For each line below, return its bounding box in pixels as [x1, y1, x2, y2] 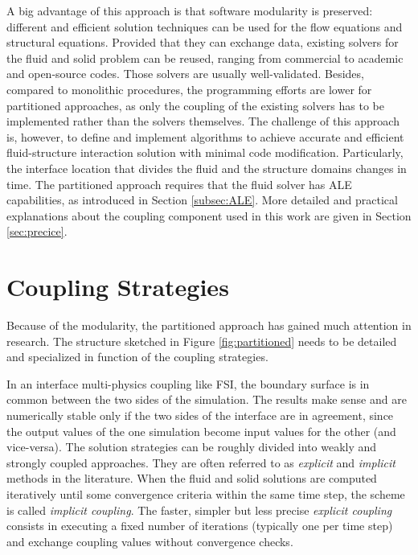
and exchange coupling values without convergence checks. [6, 532, 293, 549]
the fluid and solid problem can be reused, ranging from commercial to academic [6, 49, 404, 66]
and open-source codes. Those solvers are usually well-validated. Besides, [6, 65, 364, 82]
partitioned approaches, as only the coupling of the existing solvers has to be [6, 97, 384, 113]
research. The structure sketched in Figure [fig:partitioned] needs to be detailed [6, 332, 397, 349]
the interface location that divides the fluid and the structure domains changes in [6, 159, 407, 176]
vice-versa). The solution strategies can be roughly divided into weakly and [6, 438, 377, 455]
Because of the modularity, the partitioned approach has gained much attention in [6, 317, 412, 334]
